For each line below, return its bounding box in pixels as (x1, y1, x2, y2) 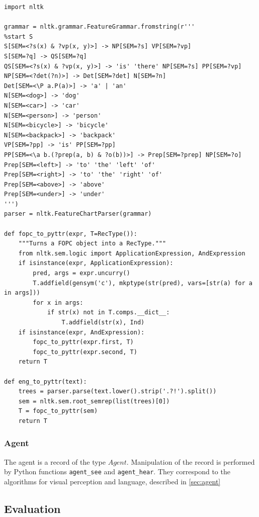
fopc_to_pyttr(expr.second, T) (33, 348, 137, 356)
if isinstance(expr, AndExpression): (18, 328, 145, 336)
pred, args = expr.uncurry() (33, 270, 130, 277)
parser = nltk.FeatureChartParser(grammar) (4, 210, 152, 218)
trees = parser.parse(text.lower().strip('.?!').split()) (18, 388, 217, 395)
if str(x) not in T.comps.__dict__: (47, 309, 170, 316)
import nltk (4, 4, 44, 11)
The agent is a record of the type (4, 456, 106, 467)
